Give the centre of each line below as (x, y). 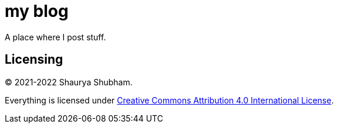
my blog (37, 11)
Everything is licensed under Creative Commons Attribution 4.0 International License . (169, 100)
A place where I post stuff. (55, 37)
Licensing (34, 60)
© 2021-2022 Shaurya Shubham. (69, 82)
